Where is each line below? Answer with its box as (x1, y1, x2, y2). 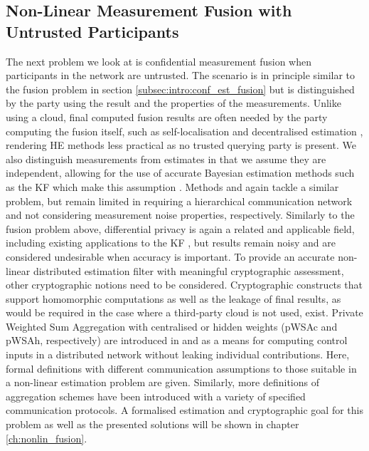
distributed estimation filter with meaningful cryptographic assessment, (33, 263, 344, 278)
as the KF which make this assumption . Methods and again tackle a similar (6, 179, 339, 194)
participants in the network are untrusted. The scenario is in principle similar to (6, 68, 355, 83)
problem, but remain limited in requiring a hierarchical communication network (6, 193, 353, 208)
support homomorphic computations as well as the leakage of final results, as (6, 291, 341, 306)
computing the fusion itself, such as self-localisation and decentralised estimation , (6, 123, 363, 138)
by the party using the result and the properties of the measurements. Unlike (6, 95, 341, 110)
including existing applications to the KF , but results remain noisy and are (6, 235, 336, 250)
